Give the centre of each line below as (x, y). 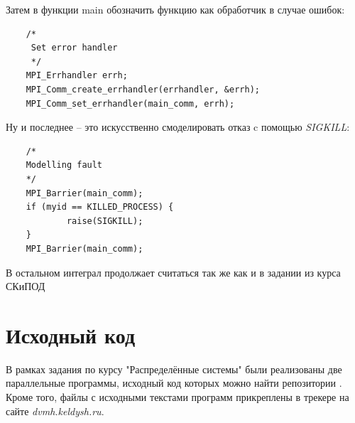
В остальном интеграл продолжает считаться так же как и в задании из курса (173, 272)
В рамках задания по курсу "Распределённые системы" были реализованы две (174, 369)
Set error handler (74, 48)
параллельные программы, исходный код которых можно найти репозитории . (174, 383)
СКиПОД (26, 286)
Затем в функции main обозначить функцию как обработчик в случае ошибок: (175, 9)
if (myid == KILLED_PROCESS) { (100, 207)
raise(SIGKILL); (105, 221)
